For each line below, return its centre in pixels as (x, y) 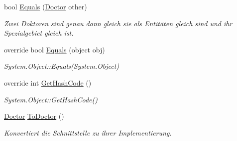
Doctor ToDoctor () (34, 116)
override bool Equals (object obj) (55, 49)
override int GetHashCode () (48, 82)
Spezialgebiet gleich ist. (39, 33)
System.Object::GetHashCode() (51, 99)
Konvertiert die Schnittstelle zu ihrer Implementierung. (88, 132)
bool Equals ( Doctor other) (46, 6)
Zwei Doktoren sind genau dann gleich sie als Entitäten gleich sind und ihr (118, 23)
